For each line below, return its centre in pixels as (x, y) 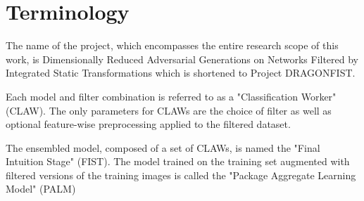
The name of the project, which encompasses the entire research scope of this (172, 45)
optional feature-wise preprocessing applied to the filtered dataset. (148, 124)
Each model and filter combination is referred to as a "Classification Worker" (171, 96)
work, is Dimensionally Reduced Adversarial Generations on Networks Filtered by (182, 59)
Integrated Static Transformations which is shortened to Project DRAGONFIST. (181, 73)
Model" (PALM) (41, 189)
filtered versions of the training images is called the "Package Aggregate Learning (181, 175)
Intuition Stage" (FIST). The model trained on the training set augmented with (178, 161)
